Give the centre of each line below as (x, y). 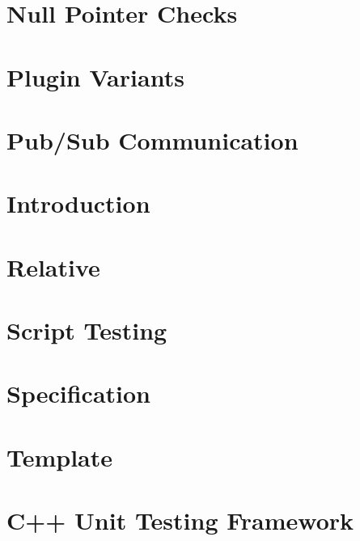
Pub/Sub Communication (152, 139)
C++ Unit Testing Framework (180, 520)
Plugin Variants (95, 76)
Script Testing (87, 330)
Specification (78, 393)
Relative (53, 266)
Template (60, 456)
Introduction (78, 203)
